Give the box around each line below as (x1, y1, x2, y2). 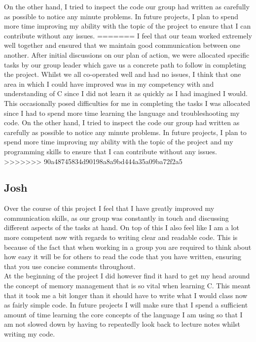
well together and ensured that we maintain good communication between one (4, 40, 240, 50)
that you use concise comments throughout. (4, 261, 136, 271)
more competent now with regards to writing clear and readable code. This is (4, 232, 238, 242)
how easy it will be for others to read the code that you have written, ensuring (4, 251, 242, 262)
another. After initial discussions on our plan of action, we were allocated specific (4, 49, 250, 60)
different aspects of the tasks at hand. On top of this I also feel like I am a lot (4, 222, 239, 233)
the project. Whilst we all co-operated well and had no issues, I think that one (4, 69, 241, 79)
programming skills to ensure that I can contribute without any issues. (4, 146, 217, 156)
